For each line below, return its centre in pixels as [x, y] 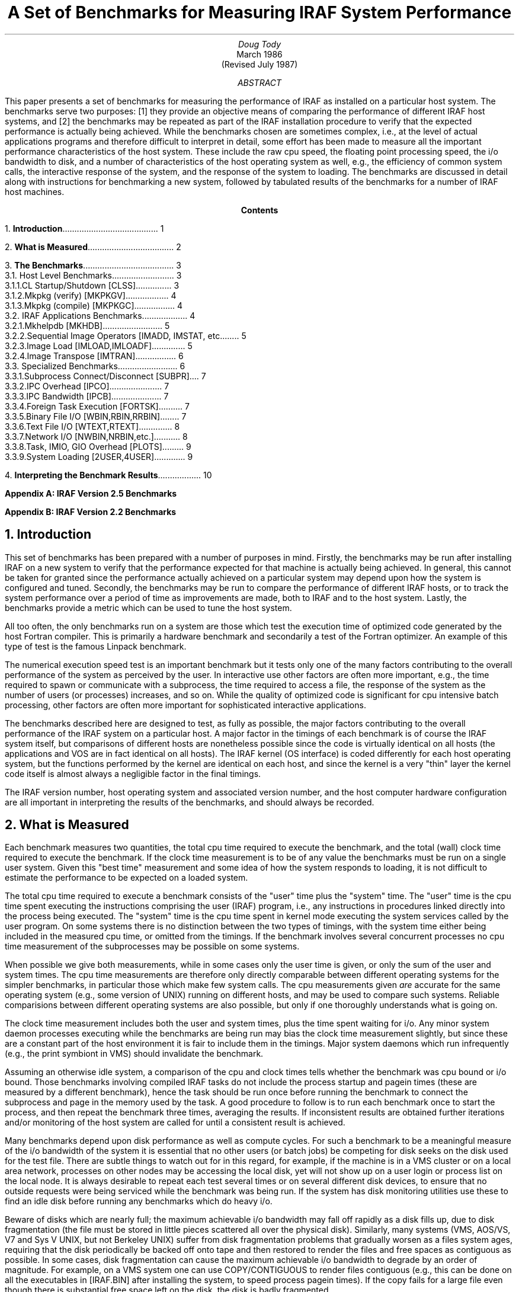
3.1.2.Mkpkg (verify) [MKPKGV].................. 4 [91, 295]
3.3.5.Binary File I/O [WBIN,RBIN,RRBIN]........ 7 [96, 416]
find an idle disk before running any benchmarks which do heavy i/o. [139, 1201]
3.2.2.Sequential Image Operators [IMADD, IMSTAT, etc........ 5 [126, 335]
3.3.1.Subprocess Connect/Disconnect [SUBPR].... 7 [105, 376]
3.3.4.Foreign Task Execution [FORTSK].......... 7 [97, 406]
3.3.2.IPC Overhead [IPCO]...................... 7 [87, 386]
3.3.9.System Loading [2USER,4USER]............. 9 [99, 456]
